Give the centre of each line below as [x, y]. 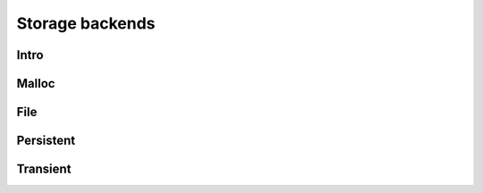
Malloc [36, 84]
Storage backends [86, 23]
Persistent [46, 141]
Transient [44, 169]
